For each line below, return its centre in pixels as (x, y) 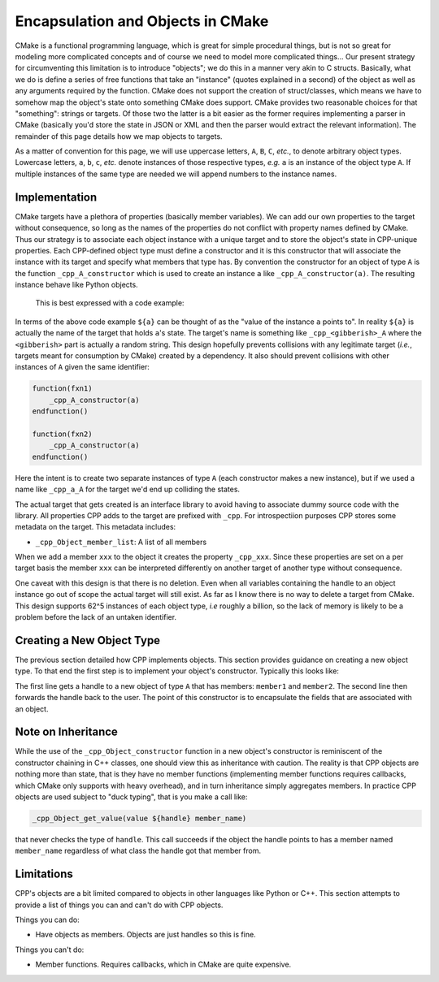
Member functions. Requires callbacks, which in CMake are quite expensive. (163, 965)
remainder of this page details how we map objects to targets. (119, 136)
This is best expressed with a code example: (110, 303)
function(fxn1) (62, 389)
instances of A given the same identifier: (83, 367)
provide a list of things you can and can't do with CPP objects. (119, 905)
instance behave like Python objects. (76, 285)
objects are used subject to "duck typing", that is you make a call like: (131, 797)
